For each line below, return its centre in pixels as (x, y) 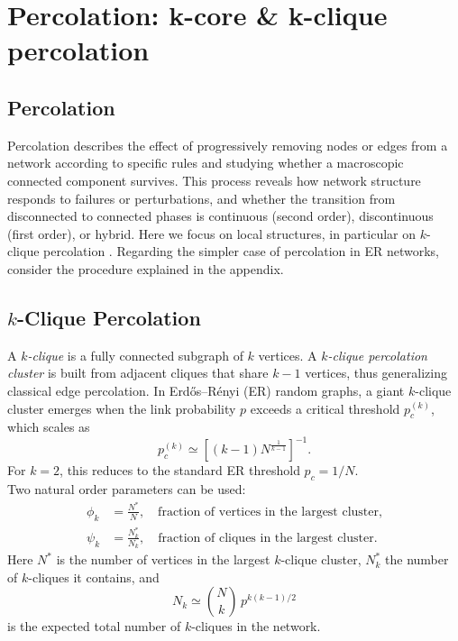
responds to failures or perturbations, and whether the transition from (202, 198)
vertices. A (288, 355)
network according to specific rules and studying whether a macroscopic (206, 163)
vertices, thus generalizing (376, 373)
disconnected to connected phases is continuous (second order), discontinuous (220, 216)
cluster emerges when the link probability (122, 408)
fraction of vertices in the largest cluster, (270, 512)
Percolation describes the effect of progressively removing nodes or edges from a (228, 145)
